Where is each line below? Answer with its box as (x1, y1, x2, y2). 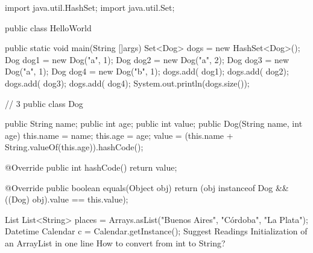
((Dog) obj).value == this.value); (5, 193, 128, 206)
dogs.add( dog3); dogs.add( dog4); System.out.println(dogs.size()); (5, 76, 250, 89)
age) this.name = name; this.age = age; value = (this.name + (5, 129, 233, 141)
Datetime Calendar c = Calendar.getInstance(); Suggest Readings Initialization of (5, 225, 308, 237)
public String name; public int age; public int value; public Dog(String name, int (5, 117, 303, 130)
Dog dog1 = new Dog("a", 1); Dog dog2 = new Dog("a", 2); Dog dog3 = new (5, 53, 289, 66)
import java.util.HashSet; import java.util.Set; (5, 1, 175, 13)
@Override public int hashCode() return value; (5, 160, 177, 173)
